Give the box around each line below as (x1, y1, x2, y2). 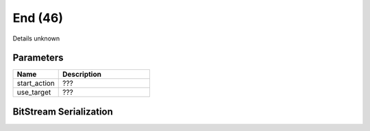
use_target (16, 88, 51, 97)
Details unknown (12, 34, 60, 43)
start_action (16, 79, 55, 88)
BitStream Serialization (12, 106, 113, 117)
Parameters (12, 52, 64, 64)
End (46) (12, 10, 63, 25)
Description (62, 69, 102, 79)
